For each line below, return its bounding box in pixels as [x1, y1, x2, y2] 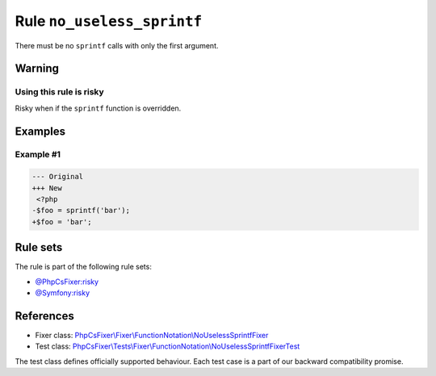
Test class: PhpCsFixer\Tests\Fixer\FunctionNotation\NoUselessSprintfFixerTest [35, 341, 300, 351]
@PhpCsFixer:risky [35, 277, 99, 286]
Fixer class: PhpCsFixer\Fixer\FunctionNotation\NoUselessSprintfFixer [35, 331, 269, 340]
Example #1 [15, 149, 61, 161]
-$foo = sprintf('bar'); [31, 206, 131, 215]
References [15, 309, 74, 323]
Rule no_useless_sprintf [15, 12, 203, 30]
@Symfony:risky [35, 288, 90, 298]
